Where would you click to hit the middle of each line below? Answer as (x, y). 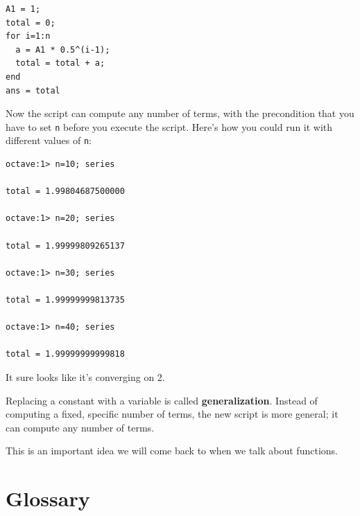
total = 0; (31, 23)
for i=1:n (28, 36)
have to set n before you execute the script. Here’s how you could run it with (169, 126)
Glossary (48, 498)
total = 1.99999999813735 (65, 300)
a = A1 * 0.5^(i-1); (63, 50)
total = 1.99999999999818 (65, 354)
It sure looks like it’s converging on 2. (85, 376)
